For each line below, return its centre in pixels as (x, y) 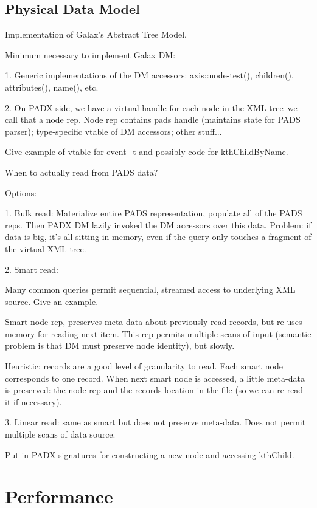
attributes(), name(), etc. (52, 87)
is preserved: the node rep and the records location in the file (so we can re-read (154, 390)
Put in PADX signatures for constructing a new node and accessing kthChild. (150, 454)
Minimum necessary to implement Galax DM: (90, 54)
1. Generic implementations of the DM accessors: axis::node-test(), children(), (149, 75)
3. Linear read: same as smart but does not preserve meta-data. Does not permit (155, 422)
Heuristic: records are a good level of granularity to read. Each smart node (144, 366)
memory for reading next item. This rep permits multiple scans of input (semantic (158, 333)
